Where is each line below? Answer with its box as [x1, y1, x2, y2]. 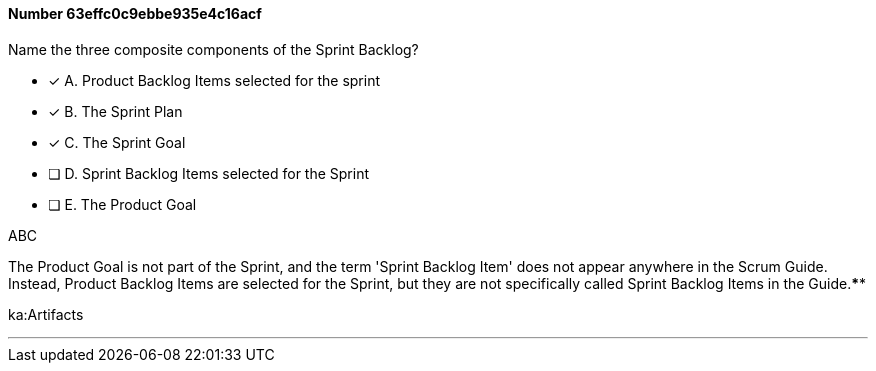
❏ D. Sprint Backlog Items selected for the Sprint [48, 164, 370, 182]
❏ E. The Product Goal [48, 195, 197, 213]
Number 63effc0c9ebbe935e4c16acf [8, 5, 262, 22]
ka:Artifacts [8, 305, 84, 323]
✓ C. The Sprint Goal [48, 133, 186, 151]
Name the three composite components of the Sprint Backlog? [8, 40, 419, 58]
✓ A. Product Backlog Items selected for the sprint [48, 71, 381, 89]
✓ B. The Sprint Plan [48, 102, 183, 120]
